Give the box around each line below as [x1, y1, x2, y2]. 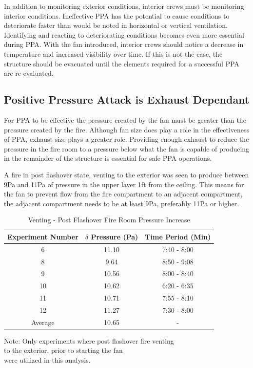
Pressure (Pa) [91, 231, 138, 241]
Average [31, 317, 55, 327]
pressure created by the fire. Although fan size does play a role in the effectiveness [4, 124, 250, 134]
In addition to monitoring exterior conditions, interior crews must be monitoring [4, 1, 244, 11]
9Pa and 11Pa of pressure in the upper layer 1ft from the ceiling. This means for [4, 179, 244, 189]
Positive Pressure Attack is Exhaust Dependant [4, 92, 250, 107]
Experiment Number [7, 231, 78, 241]
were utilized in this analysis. [4, 355, 91, 365]
